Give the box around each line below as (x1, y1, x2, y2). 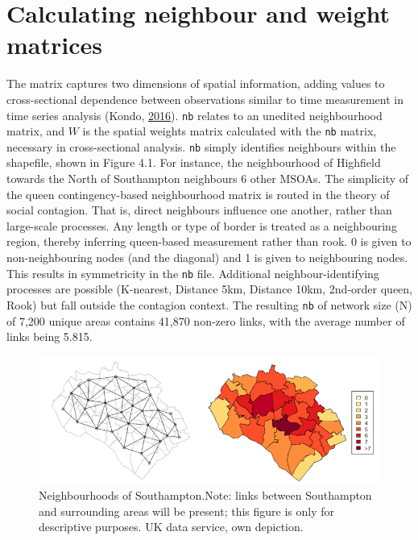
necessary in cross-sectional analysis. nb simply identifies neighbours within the (6, 138, 396, 155)
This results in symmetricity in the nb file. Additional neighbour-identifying (6, 264, 379, 281)
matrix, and (6, 123, 65, 139)
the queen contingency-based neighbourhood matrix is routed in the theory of (6, 185, 390, 202)
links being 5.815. (6, 328, 93, 345)
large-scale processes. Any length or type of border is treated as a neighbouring (6, 217, 397, 234)
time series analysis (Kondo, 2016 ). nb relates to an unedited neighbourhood (6, 106, 383, 123)
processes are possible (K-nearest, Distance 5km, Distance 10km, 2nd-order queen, (6, 280, 412, 297)
